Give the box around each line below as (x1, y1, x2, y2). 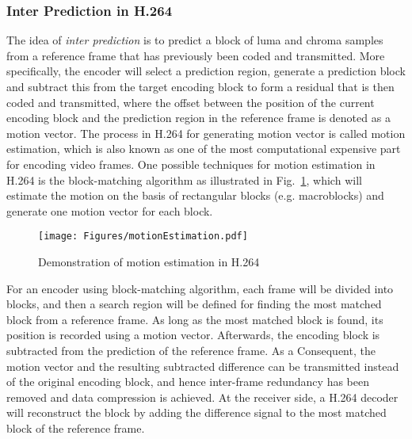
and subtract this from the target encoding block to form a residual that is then (6, 78, 395, 94)
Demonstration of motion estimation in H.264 (38, 254, 260, 269)
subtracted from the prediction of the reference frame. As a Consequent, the (6, 342, 376, 358)
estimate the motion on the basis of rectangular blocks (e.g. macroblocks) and (6, 187, 384, 204)
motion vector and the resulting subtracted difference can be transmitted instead (6, 357, 399, 374)
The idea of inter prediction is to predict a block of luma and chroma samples (6, 32, 383, 48)
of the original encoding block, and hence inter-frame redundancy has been (6, 373, 369, 390)
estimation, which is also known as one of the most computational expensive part (6, 140, 401, 157)
